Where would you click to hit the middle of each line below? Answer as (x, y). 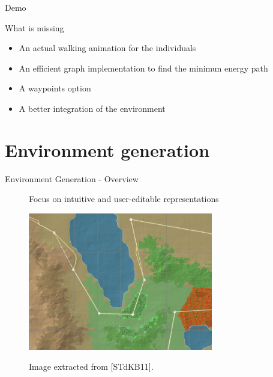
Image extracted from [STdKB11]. (91, 366)
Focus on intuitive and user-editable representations (124, 199)
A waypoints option (55, 88)
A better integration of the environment (92, 108)
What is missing (34, 27)
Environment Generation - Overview (72, 178)
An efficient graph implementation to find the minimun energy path (143, 68)
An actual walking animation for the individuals (107, 48)
